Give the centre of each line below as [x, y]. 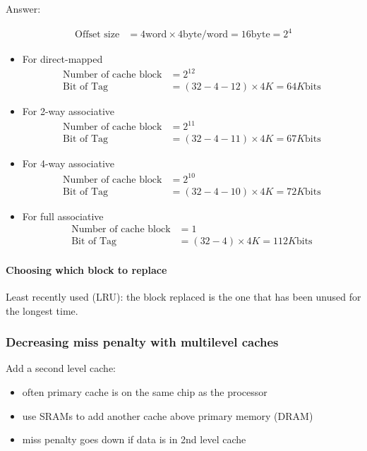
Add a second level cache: [61, 368]
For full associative [63, 216]
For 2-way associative [68, 111]
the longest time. [42, 310]
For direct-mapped [62, 59]
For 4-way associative [68, 163]
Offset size [97, 35]
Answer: [23, 8]
